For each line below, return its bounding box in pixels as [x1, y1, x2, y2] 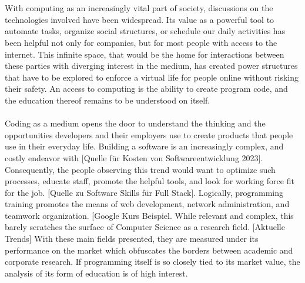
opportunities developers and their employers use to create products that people [5, 128, 293, 141]
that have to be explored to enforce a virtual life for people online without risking [5, 71, 299, 83]
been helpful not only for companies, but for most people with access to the [5, 36, 277, 48]
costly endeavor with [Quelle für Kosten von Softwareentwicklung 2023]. [5, 151, 263, 164]
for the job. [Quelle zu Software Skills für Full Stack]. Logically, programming [5, 186, 284, 198]
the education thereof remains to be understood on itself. [5, 94, 210, 106]
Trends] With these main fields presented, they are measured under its [5, 232, 259, 245]
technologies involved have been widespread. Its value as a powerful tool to [5, 13, 274, 25]
